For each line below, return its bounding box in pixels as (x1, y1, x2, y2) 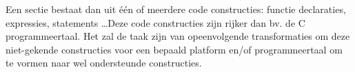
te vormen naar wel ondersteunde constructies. (6, 56, 202, 70)
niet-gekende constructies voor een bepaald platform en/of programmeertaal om (6, 42, 343, 56)
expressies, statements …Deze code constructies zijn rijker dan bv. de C (6, 15, 305, 29)
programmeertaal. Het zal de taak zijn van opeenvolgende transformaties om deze (6, 29, 350, 43)
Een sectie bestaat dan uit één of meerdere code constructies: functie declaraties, (6, 2, 346, 16)
